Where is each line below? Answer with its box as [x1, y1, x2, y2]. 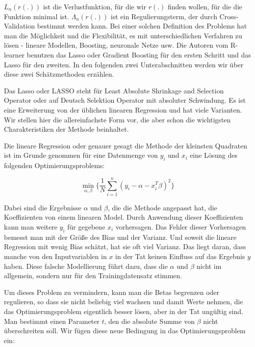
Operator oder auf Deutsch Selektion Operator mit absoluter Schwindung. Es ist [4, 95, 246, 105]
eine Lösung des [190, 150, 237, 160]
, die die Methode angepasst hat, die [108, 202, 217, 212]
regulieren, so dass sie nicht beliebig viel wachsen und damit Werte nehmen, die [4, 296, 243, 307]
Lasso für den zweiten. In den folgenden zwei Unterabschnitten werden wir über [4, 59, 244, 69]
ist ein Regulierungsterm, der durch [110, 11, 217, 21]
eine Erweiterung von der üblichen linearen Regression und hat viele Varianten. [4, 104, 242, 115]
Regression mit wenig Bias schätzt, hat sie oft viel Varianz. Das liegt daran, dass [4, 241, 246, 252]
